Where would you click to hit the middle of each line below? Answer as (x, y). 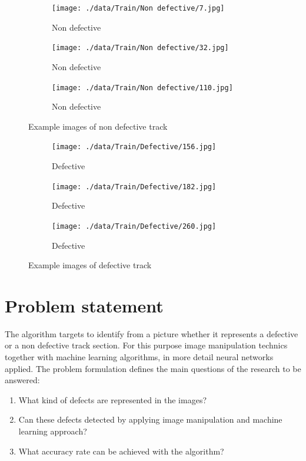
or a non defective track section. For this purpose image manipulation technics (146, 345)
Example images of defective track (90, 265)
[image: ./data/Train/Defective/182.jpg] (134, 187)
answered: (22, 380)
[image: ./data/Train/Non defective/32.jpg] (140, 48)
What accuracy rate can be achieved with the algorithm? (121, 451)
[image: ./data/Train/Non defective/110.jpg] (142, 88)
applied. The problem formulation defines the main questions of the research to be (153, 368)
